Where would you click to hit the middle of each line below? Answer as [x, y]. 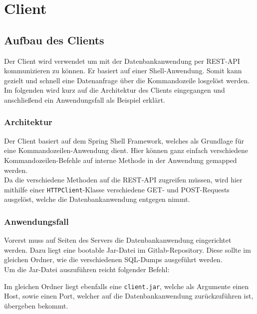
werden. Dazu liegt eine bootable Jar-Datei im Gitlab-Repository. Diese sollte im [128, 249]
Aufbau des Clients [54, 40]
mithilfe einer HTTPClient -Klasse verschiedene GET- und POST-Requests [117, 189]
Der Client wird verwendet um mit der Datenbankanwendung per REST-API [122, 61]
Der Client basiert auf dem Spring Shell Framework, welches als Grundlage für [124, 140]
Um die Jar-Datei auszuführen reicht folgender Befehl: [87, 269]
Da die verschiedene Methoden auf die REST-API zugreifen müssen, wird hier [123, 180]
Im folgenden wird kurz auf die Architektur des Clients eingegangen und [115, 90]
